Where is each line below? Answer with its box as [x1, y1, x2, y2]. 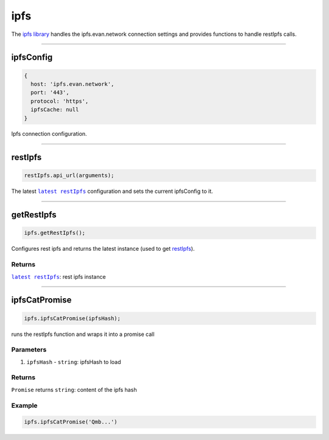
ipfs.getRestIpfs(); [24, 229, 85, 237]
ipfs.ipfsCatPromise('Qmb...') [24, 419, 118, 425]
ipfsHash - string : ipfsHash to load [26, 358, 121, 365]
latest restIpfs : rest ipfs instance [11, 273, 106, 280]
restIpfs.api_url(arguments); [24, 172, 115, 179]
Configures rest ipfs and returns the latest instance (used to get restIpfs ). [11, 245, 195, 253]
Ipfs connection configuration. [11, 130, 88, 138]
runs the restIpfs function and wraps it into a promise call [11, 330, 155, 338]
